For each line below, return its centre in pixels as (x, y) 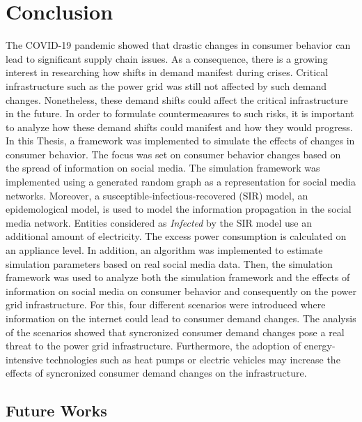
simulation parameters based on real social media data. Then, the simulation (169, 263)
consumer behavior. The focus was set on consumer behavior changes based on (173, 154)
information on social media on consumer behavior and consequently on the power (181, 291)
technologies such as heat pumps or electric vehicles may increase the (193, 359)
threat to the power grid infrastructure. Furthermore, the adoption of (154, 346)
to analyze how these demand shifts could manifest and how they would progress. (179, 127)
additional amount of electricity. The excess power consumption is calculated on (176, 236)
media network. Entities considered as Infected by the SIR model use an (159, 222)
